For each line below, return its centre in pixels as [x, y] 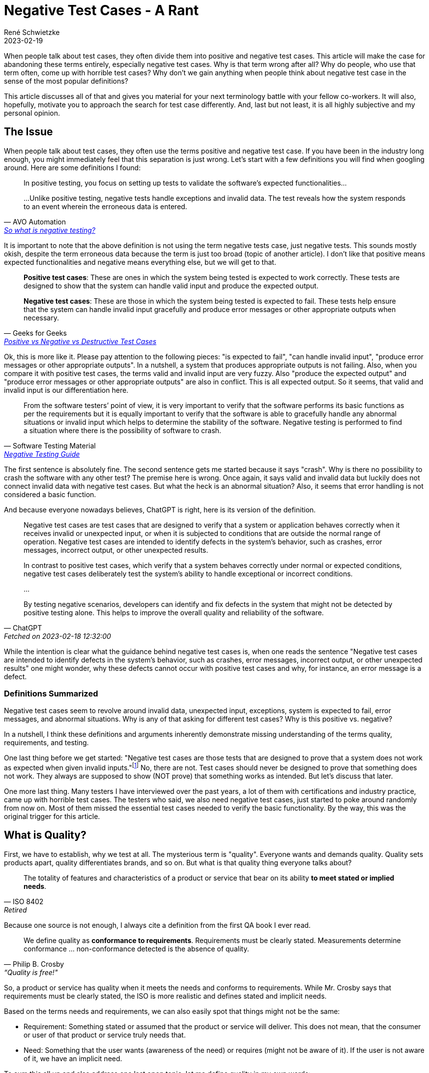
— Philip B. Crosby [34, 964]
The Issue [29, 132]
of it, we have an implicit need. [73, 1058]
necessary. [42, 317]
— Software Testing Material [50, 445]
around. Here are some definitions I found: [72, 167]
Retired [15, 910]
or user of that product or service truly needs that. [105, 1035]
